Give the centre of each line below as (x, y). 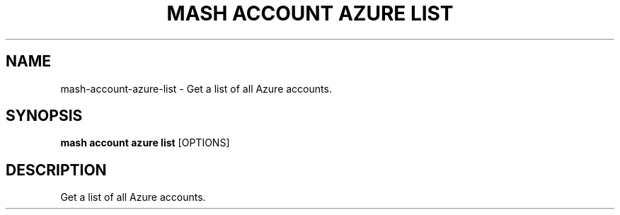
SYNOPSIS (44, 116)
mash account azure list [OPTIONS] (145, 143)
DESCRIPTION (56, 170)
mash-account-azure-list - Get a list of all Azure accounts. (196, 88)
